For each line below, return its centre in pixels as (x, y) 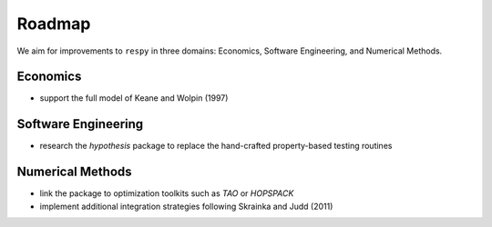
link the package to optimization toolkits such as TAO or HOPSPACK (167, 193)
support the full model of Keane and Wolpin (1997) (134, 98)
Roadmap (54, 24)
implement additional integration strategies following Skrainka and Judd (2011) (186, 206)
